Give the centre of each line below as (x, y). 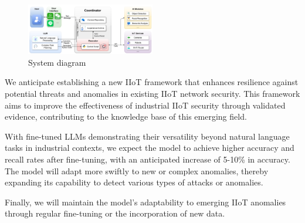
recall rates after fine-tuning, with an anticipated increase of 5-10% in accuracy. (148, 159)
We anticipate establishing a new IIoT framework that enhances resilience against (152, 82)
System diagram (57, 62)
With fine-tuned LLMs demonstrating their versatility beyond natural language (147, 136)
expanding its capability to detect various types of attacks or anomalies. (134, 182)
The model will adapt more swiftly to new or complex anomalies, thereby (137, 170)
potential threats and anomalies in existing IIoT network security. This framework (152, 94)
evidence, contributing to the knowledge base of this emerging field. (126, 116)
